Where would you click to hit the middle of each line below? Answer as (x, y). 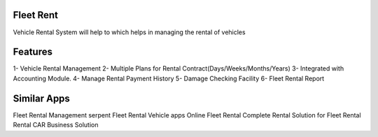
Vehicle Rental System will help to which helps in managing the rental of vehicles (129, 32)
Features (33, 52)
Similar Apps (41, 98)
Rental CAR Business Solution (56, 125)
